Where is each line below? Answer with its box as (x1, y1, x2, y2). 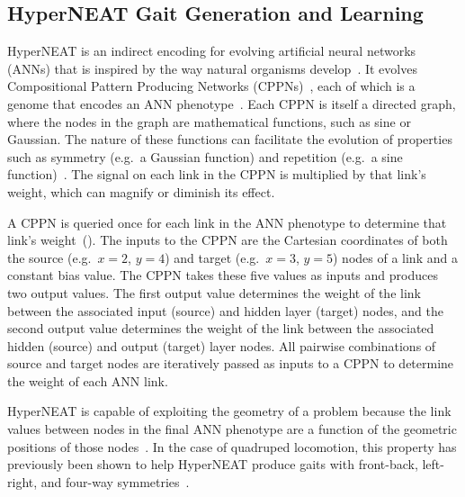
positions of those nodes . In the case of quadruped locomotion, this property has (7, 437, 457, 456)
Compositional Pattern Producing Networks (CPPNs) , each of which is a (7, 77, 416, 95)
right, (7, 472, 38, 491)
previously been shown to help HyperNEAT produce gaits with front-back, (7, 455, 418, 474)
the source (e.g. (7, 248, 92, 267)
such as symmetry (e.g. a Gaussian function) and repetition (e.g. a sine (7, 147, 403, 166)
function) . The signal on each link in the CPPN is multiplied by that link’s (7, 165, 426, 184)
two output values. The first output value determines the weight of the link (7, 283, 421, 302)
